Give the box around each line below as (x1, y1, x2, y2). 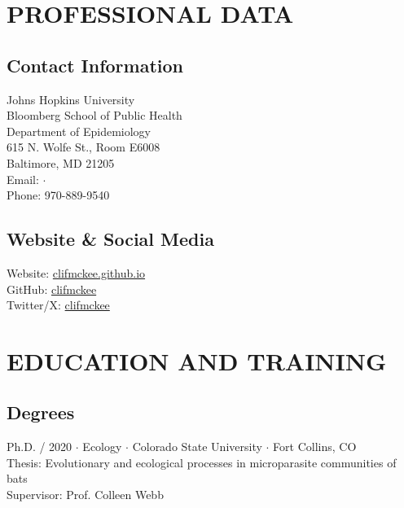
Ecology (82, 438, 122, 455)
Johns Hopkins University (7, 90, 135, 107)
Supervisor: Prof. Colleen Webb (7, 486, 164, 503)
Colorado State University (132, 438, 262, 455)
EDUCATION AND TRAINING (7, 344, 387, 377)
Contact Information (7, 52, 183, 77)
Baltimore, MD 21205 (7, 154, 115, 171)
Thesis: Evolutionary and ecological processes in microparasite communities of (7, 453, 397, 471)
